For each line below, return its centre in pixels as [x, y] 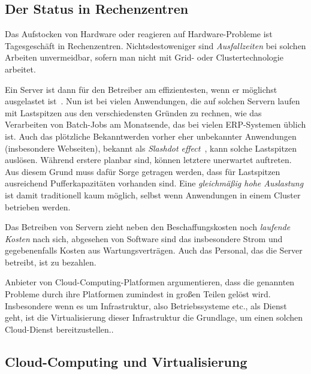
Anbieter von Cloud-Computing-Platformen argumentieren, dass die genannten [150, 282]
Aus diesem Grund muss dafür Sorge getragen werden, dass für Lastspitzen [143, 171]
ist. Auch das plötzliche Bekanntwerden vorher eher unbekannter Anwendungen [151, 136]
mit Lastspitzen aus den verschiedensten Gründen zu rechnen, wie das [133, 112]
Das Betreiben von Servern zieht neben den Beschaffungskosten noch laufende [148, 227]
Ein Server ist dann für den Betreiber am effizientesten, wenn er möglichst [141, 89]
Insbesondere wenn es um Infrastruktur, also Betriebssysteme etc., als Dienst [146, 305]
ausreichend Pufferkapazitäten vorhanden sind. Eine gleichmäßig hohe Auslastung [154, 183]
